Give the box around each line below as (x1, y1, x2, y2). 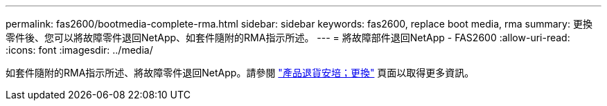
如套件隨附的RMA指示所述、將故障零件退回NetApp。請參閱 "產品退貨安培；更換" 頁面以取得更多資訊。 (6, 67, 475, 78)
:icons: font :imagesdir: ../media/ (6, 44, 153, 56)
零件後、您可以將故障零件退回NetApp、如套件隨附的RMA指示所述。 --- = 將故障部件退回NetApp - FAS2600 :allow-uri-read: (6, 32, 570, 43)
